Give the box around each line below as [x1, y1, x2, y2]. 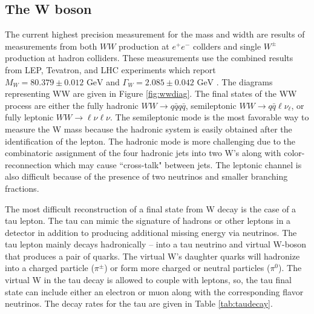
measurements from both [5, 39, 97, 52]
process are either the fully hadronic [5, 99, 139, 111]
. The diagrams [216, 75, 273, 88]
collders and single [192, 39, 261, 52]
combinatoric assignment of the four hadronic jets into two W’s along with [5, 146, 281, 159]
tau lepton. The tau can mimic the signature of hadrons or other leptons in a [5, 214, 291, 227]
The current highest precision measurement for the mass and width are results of [5, 28, 305, 41]
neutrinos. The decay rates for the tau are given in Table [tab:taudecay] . [5, 297, 273, 310]
